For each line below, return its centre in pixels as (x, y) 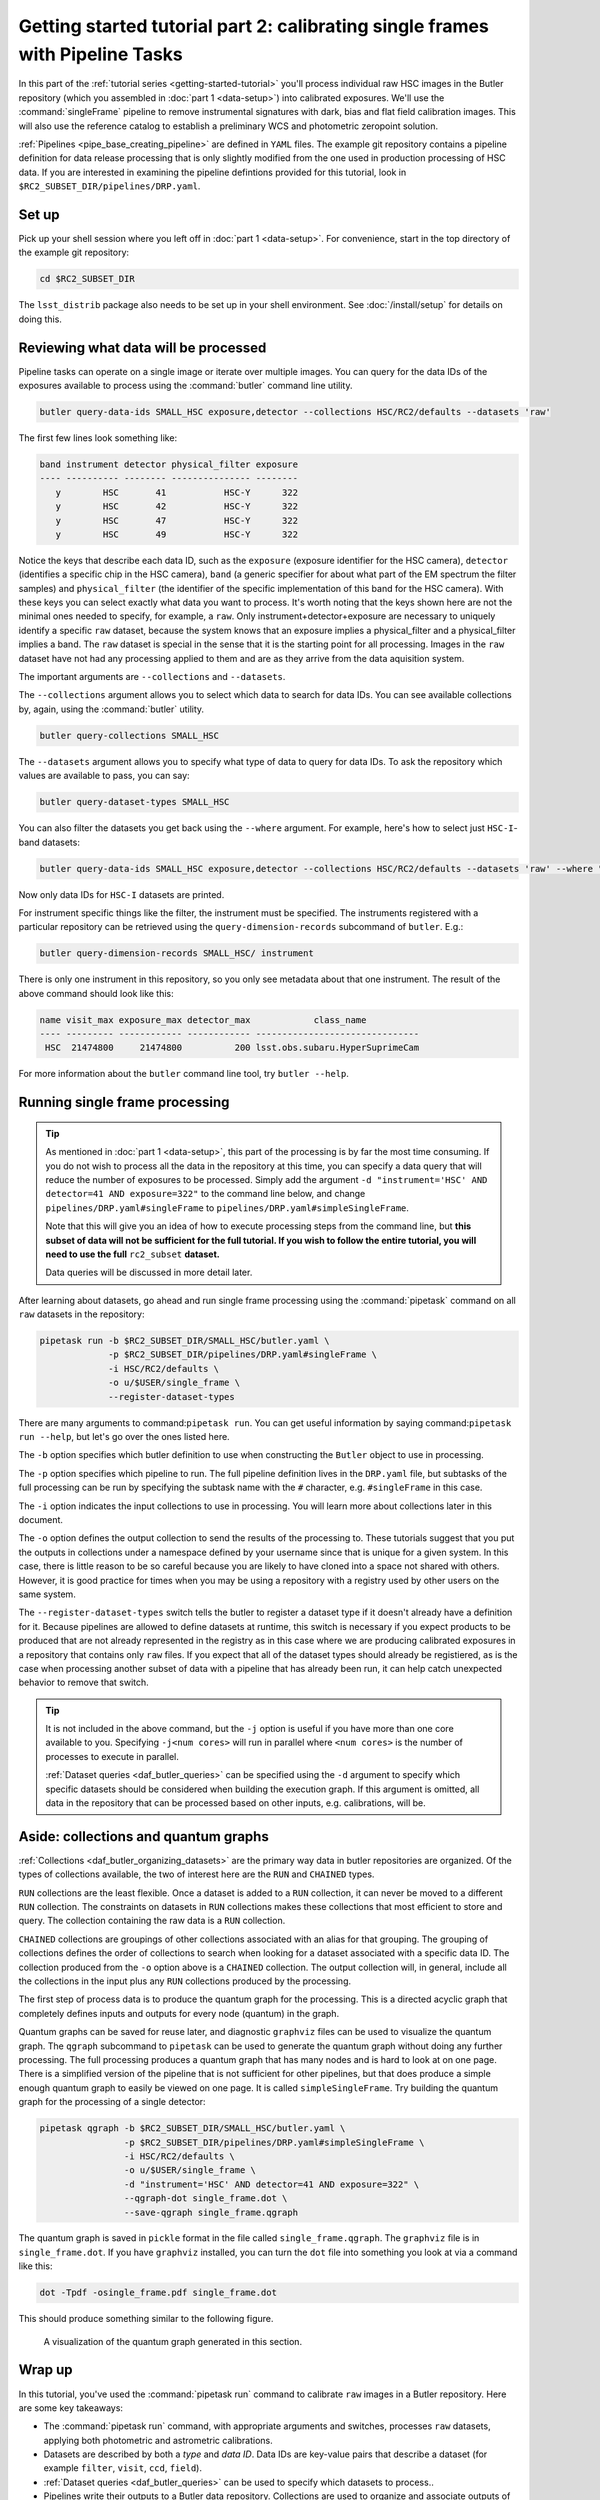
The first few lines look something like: (98, 438)
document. (41, 1519)
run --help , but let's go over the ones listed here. (124, 1437)
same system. (47, 1594)
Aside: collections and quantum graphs (143, 1836)
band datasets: (49, 842)
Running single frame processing (124, 1102)
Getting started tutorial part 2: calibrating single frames (253, 26)
